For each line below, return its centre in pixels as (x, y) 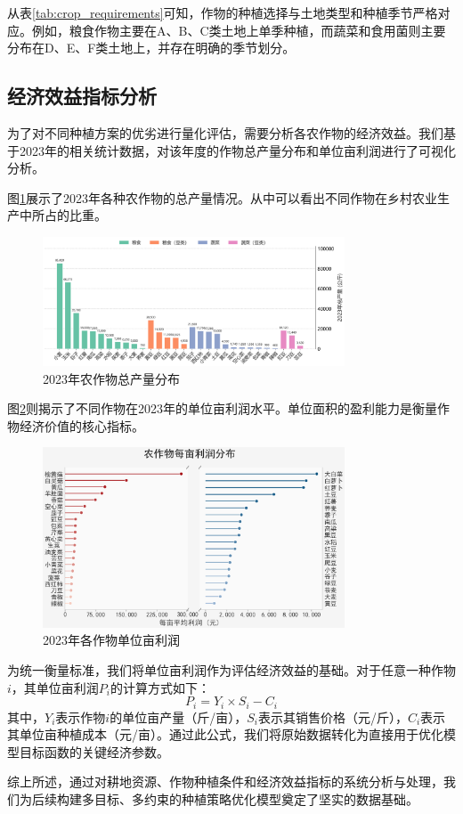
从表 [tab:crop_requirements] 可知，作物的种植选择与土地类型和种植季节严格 (223, 12)
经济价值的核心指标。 (81, 425)
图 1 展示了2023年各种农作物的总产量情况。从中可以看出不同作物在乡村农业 (222, 197)
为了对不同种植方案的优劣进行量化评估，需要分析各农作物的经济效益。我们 (225, 132)
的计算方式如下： (161, 687)
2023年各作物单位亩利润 (111, 640)
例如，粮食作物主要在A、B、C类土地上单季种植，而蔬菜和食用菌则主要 (239, 30)
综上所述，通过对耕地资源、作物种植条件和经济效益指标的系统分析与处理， (225, 781)
